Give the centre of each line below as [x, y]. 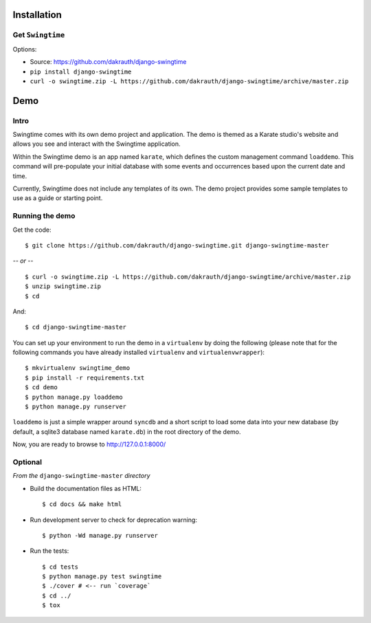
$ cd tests [60, 567]
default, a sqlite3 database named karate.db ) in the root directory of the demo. [127, 431]
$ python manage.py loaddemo [74, 397]
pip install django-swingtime [81, 72]
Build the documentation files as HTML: [86, 488]
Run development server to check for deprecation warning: [113, 520]
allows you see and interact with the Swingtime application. [97, 144]
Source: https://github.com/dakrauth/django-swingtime [108, 62]
